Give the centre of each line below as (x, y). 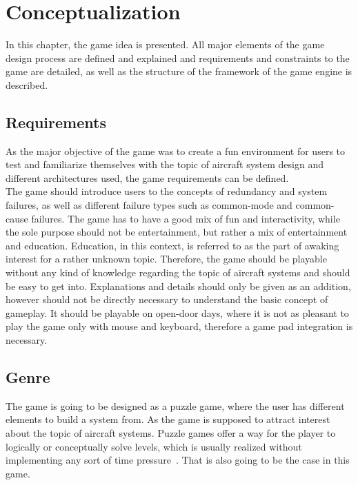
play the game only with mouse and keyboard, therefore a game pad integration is (179, 326)
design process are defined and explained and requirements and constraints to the (178, 58)
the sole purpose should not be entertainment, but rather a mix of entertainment (177, 232)
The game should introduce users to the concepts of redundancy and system (167, 191)
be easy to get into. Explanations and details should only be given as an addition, (178, 286)
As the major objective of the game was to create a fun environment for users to (176, 151)
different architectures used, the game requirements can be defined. (147, 177)
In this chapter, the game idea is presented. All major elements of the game (165, 44)
